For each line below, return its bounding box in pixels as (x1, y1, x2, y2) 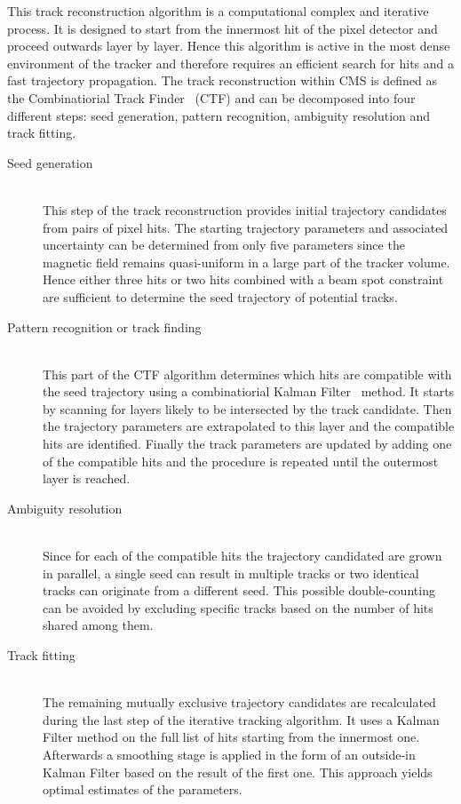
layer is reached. (43, 469, 131, 488)
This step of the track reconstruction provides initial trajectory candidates (43, 200, 447, 219)
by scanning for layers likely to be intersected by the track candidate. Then (43, 399, 452, 418)
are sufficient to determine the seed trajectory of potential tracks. (43, 287, 398, 306)
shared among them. (43, 616, 154, 634)
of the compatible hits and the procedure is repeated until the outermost (43, 451, 439, 470)
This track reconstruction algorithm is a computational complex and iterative (7, 2, 429, 20)
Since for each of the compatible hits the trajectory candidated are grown (43, 546, 442, 565)
